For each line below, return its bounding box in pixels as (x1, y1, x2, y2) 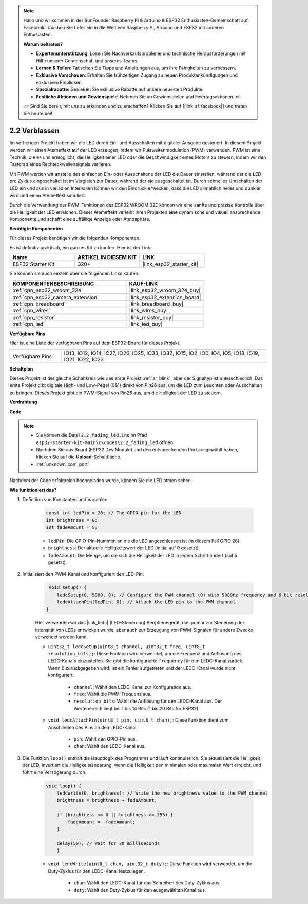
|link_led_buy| (129, 320, 163, 327)
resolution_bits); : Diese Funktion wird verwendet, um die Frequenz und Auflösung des (48, 651, 242, 657)
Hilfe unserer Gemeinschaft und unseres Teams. (36, 58, 139, 64)
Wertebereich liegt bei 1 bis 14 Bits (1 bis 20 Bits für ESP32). (73, 705, 200, 711)
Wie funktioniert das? (9, 487, 57, 493)
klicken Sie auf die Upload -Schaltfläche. (36, 454, 122, 460)
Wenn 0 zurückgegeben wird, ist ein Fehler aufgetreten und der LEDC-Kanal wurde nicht (48, 665, 236, 671)
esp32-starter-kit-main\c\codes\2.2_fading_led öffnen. (36, 439, 175, 446)
